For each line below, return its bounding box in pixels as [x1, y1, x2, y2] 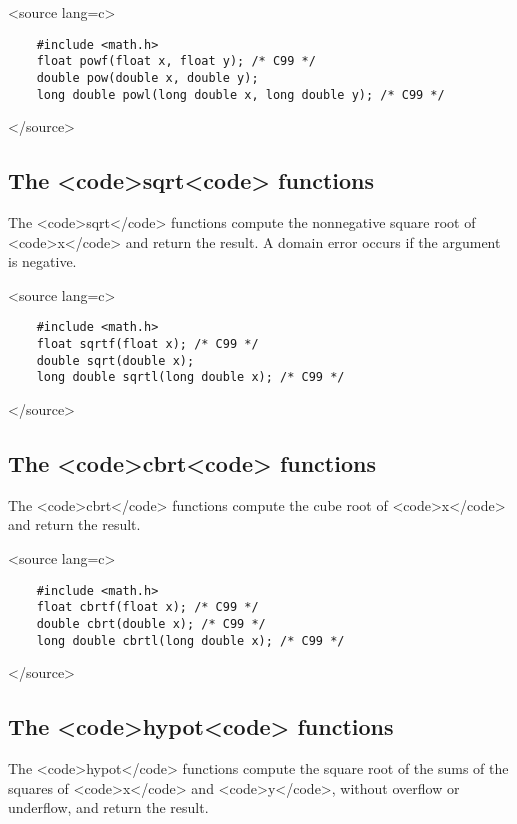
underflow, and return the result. [8, 797, 209, 818]
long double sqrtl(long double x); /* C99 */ [36, 370, 345, 385]
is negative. [8, 251, 77, 272]
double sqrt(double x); [36, 353, 195, 368]
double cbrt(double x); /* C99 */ [36, 616, 266, 631]
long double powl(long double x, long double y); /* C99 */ [36, 87, 445, 102]
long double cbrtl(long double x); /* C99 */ [36, 633, 345, 648]
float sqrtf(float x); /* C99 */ [36, 337, 259, 352]
